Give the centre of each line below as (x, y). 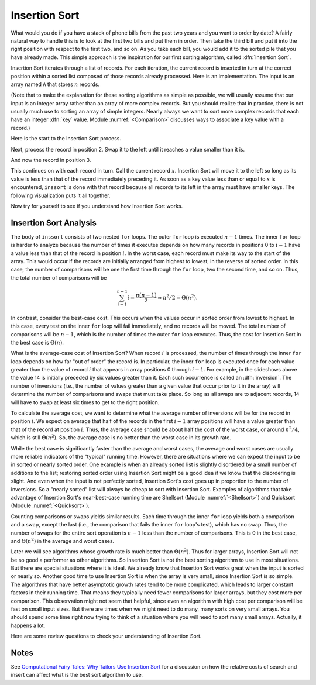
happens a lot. (28, 625)
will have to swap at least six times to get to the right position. (85, 402)
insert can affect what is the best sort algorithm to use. (77, 675)
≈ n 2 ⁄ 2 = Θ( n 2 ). (178, 297)
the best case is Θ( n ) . (37, 342)
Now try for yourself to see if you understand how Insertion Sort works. (97, 206)
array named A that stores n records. (55, 84)
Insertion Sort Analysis (54, 223)
